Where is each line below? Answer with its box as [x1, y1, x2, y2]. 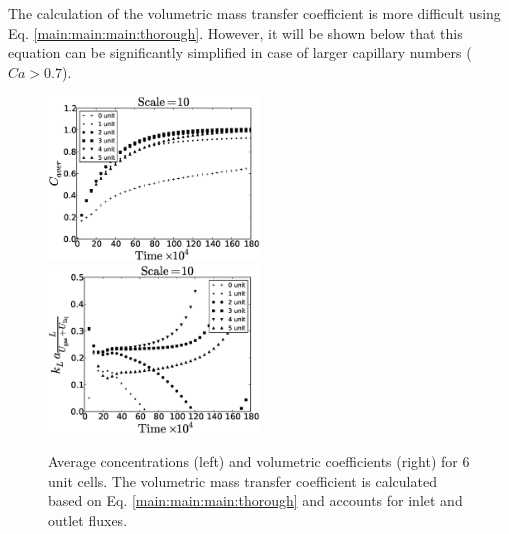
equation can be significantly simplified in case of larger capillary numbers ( [8, 42, 472, 63]
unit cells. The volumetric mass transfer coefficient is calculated [48, 470, 437, 491]
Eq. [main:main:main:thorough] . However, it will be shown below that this [8, 22, 463, 43]
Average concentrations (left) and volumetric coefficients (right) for [48, 451, 458, 472]
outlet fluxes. [48, 510, 128, 531]
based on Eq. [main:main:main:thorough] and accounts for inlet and [48, 490, 463, 511]
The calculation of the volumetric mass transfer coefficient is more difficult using [8, 3, 501, 23]
